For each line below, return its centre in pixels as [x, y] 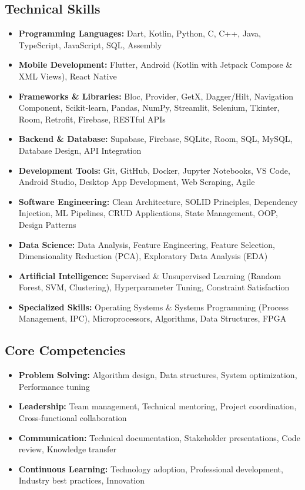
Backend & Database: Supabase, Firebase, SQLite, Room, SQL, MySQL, [155, 139]
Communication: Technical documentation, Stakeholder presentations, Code [159, 437]
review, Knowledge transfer [68, 449]
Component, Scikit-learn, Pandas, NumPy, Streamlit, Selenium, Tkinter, [149, 107]
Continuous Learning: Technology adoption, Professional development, [151, 469]
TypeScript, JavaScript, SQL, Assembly [90, 44]
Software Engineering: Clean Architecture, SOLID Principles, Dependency [158, 201]
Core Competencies [65, 350]
